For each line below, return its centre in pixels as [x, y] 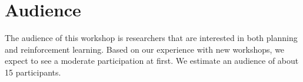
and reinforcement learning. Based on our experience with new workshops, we [145, 49]
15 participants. [33, 72]
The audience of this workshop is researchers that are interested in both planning [151, 38]
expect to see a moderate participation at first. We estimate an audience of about [152, 61]
